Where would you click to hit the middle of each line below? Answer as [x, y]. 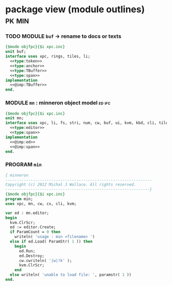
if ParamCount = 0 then [35, 232]
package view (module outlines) [75, 9]
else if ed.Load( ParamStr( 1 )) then [51, 241]
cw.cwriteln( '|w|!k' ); [45, 260]
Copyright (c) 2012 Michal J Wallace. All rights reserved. [71, 185]
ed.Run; [27, 251]
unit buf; [16, 52]
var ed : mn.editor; [27, 213]
